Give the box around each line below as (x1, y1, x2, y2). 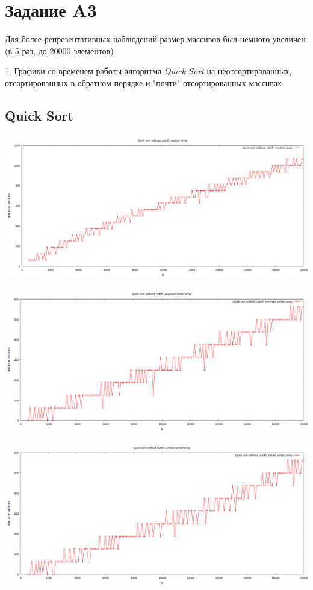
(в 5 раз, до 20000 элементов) (5, 44, 114, 57)
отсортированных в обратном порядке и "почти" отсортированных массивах (5, 76, 282, 89)
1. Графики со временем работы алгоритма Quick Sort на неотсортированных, (5, 64, 292, 77)
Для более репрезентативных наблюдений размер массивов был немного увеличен (5, 33, 306, 45)
